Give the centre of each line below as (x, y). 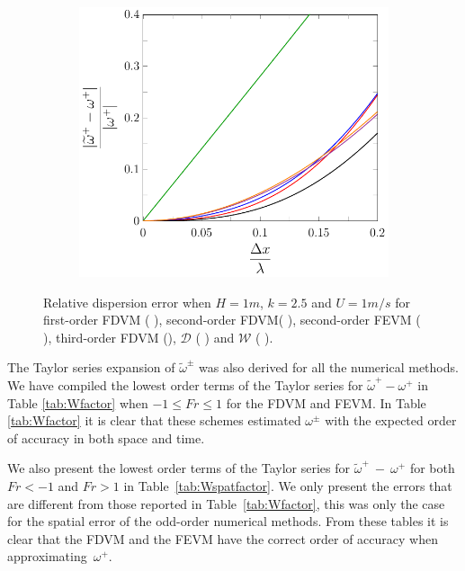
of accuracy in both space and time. (106, 437)
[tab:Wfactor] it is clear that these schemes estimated (154, 420)
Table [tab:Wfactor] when (78, 402)
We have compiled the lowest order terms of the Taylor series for (185, 384)
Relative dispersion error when (127, 302)
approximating (47, 556)
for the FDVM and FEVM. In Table (326, 402)
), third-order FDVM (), (110, 337)
